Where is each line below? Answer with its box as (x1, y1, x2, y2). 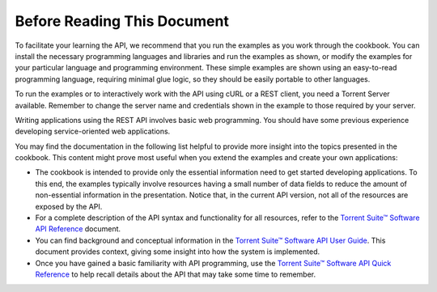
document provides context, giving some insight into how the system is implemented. (35, 247, 320, 256)
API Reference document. (35, 224, 121, 234)
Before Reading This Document (15, 12, 230, 30)
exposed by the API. (35, 201, 103, 211)
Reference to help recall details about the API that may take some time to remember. (35, 269, 316, 279)
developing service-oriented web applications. (15, 126, 171, 137)
